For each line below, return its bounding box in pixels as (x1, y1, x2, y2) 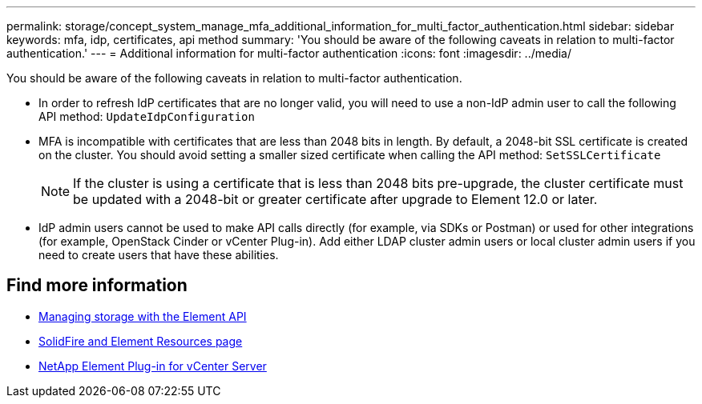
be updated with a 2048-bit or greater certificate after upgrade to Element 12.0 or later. (73, 191, 598, 207)
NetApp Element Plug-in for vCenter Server (38, 358, 267, 373)
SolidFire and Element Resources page (38, 334, 243, 348)
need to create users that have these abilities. (38, 248, 279, 262)
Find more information (6, 275, 188, 296)
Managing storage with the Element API (38, 309, 247, 323)
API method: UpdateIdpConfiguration (38, 110, 255, 123)
